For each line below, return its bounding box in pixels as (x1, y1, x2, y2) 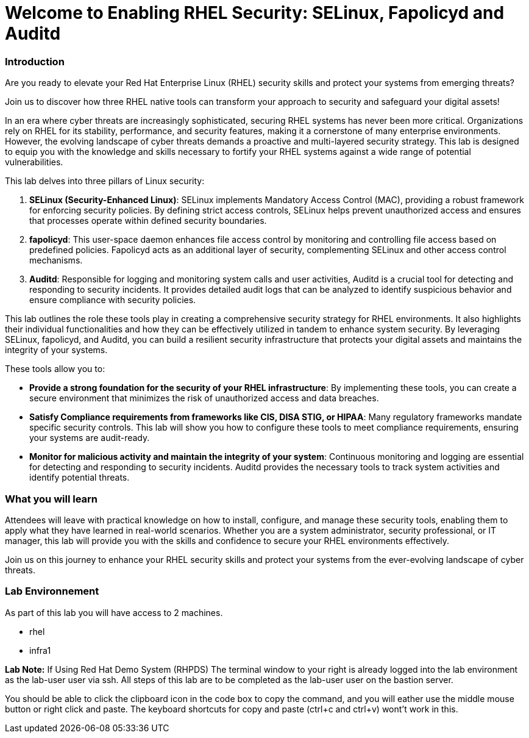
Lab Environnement (5, 585, 99, 598)
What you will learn (5, 492, 98, 505)
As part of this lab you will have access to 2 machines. (5, 607, 223, 618)
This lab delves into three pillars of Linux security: (5, 176, 205, 187)
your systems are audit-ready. (29, 432, 150, 443)
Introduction (5, 55, 65, 68)
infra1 (29, 645, 51, 656)
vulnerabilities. (5, 157, 63, 168)
